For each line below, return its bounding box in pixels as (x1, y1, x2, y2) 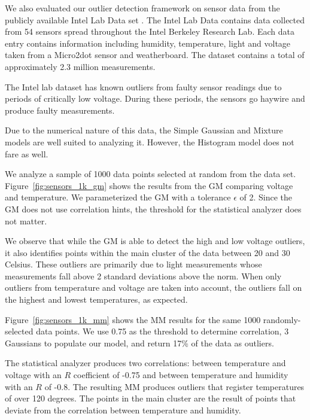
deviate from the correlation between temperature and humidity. (5, 403, 241, 416)
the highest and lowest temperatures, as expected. (5, 293, 188, 306)
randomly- (263, 313, 301, 325)
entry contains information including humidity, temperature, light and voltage (5, 36, 291, 49)
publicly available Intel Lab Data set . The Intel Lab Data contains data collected (5, 13, 305, 26)
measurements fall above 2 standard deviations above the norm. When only (5, 269, 282, 282)
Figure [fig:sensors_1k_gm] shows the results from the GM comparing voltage (5, 179, 293, 191)
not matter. (5, 214, 47, 227)
